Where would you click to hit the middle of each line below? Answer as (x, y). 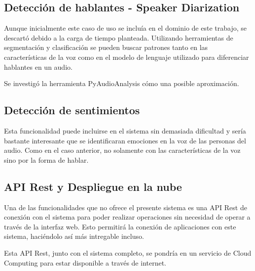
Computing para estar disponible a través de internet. (85, 262)
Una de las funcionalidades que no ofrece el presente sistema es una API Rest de (126, 207)
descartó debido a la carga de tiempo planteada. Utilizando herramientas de (119, 37)
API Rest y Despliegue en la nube (93, 186)
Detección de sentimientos (72, 110)
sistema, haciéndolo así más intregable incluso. (74, 236)
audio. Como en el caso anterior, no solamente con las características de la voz (122, 150)
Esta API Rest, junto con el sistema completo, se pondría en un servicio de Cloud (128, 252)
